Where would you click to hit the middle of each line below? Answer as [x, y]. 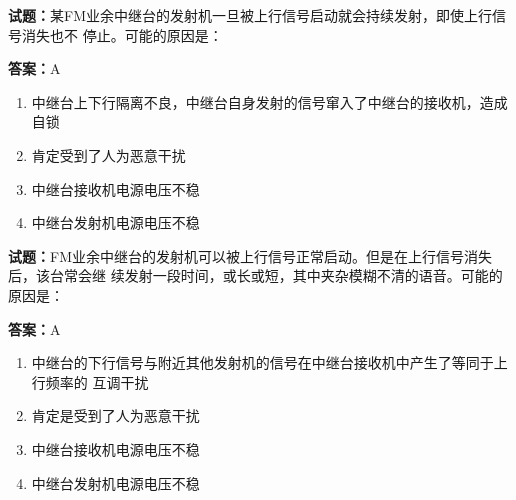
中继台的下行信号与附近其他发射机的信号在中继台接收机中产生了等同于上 [269, 362]
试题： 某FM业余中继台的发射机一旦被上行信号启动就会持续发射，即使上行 [250, 15]
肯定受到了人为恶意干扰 [108, 154]
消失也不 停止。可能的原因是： [122, 34]
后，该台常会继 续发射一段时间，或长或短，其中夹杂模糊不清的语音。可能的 [255, 275]
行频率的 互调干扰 [90, 381]
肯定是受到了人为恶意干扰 [115, 415]
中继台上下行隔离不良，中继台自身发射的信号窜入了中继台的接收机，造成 [269, 101]
